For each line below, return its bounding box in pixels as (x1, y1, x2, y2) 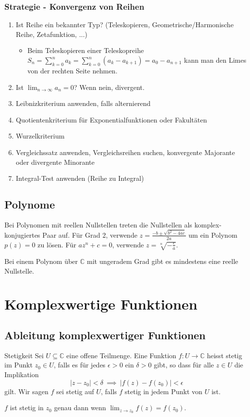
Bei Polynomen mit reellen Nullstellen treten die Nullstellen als (4, 219, 192, 229)
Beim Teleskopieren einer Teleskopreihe (27, 45, 144, 55)
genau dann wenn (54, 402, 106, 413)
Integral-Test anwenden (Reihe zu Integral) (16, 173, 144, 183)
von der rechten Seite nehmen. (27, 66, 117, 75)
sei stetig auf (56, 386, 94, 396)
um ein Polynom (188, 229, 237, 240)
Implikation (4, 369, 39, 379)
